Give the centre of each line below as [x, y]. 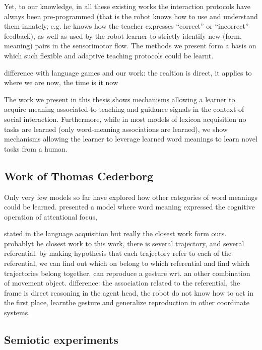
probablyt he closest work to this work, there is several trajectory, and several [124, 243]
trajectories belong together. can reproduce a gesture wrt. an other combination [127, 273]
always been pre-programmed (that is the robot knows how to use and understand [131, 16]
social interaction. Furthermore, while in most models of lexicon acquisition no [125, 119]
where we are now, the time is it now [61, 82]
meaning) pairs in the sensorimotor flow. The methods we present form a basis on [130, 46]
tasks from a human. [36, 148]
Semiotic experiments [61, 340]
